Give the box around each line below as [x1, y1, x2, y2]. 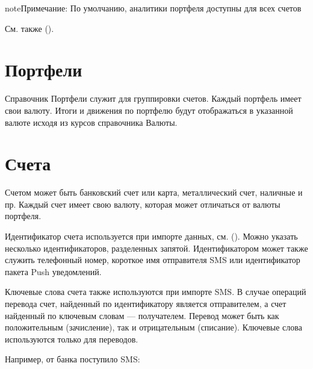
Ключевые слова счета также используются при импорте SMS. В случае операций [5, 285, 306, 298]
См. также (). [5, 22, 54, 34]
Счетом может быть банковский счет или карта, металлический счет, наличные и [5, 186, 303, 199]
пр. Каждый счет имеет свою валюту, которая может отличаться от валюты [5, 197, 280, 210]
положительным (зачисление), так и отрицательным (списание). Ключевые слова [5, 321, 302, 333]
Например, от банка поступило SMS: [5, 353, 140, 365]
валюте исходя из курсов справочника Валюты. [5, 116, 178, 128]
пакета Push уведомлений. [5, 265, 102, 278]
